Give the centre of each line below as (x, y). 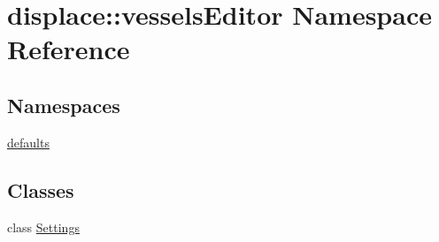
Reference (69, 49)
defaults (28, 142)
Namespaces (64, 105)
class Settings (43, 227)
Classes (41, 189)
